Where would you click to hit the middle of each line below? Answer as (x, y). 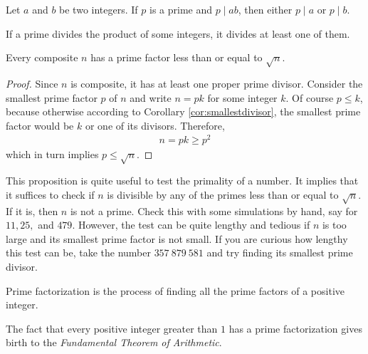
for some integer (242, 97)
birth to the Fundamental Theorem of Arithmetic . (114, 342)
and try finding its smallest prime (280, 253)
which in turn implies (52, 154)
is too (334, 225)
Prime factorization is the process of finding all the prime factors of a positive (175, 290)
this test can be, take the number (78, 253)
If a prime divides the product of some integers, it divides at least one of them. (178, 33)
